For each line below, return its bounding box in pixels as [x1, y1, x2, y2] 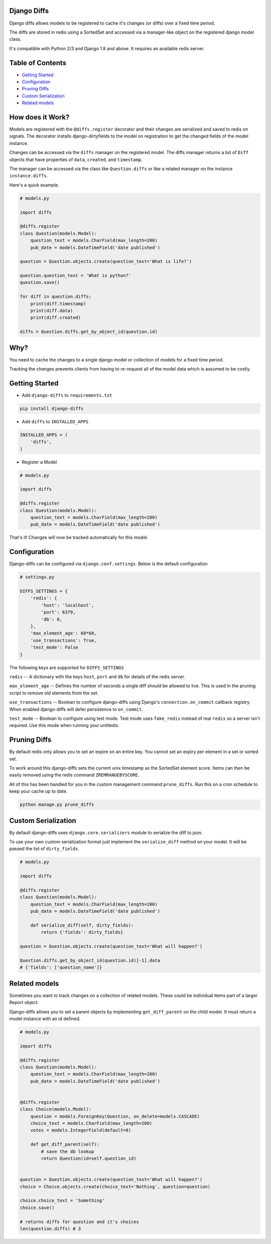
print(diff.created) [30, 315, 81, 321]
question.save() [20, 280, 60, 286]
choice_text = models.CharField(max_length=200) [30, 1121, 153, 1127]
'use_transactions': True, [30, 638, 97, 643]
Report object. [9, 1000, 39, 1006]
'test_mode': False [30, 645, 79, 650]
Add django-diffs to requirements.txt [22, 392, 112, 398]
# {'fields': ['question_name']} [20, 964, 102, 970]
